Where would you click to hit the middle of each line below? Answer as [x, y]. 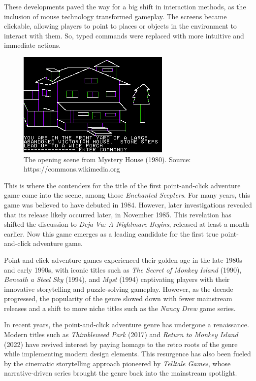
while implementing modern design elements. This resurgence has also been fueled [128, 354]
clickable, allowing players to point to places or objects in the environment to [120, 26]
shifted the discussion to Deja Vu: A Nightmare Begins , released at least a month [127, 224]
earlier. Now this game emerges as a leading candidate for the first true [111, 233]
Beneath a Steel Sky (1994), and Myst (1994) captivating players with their [117, 279]
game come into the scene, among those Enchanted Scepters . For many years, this [127, 195]
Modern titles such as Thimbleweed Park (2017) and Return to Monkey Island [121, 334]
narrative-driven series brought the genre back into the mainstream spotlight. [121, 373]
